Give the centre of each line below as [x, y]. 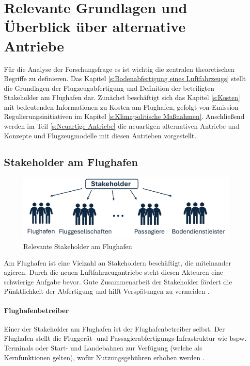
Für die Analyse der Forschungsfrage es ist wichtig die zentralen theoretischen [119, 69]
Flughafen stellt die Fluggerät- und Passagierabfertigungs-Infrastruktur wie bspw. [125, 338]
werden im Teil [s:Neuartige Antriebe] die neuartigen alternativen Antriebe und [122, 126]
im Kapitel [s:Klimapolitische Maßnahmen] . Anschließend [159, 116]
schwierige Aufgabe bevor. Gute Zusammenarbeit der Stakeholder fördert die [118, 281]
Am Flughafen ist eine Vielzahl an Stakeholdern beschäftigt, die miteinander [118, 262]
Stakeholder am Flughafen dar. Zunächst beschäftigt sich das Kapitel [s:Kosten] [122, 97]
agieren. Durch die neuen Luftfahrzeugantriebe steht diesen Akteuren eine [114, 272]
